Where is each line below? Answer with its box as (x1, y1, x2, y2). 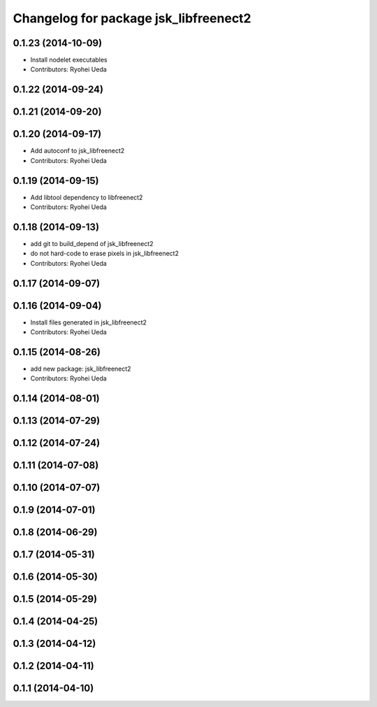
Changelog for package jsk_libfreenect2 (13, 10, 251, 26)
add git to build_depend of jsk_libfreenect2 (30, 239, 154, 248)
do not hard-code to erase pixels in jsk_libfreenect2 (30, 249, 179, 258)
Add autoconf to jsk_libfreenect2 (30, 147, 125, 155)
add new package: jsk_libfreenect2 (30, 364, 132, 373)
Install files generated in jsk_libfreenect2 (30, 318, 147, 327)
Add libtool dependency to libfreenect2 (30, 193, 143, 201)
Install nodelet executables (30, 56, 108, 64)
